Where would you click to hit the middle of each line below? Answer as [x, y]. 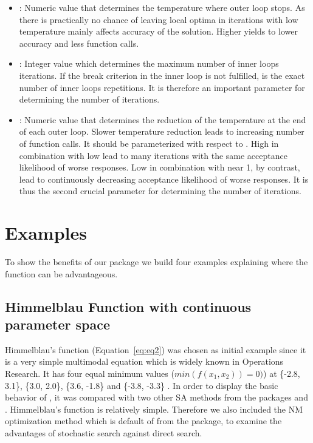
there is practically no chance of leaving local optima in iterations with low [159, 19]
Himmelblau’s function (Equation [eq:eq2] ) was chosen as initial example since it [156, 349]
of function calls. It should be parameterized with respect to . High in [149, 143]
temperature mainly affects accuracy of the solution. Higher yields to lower [158, 31]
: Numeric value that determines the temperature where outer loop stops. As [162, 7]
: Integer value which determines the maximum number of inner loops [149, 63]
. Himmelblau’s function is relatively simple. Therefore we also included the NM [154, 409]
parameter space [57, 324]
